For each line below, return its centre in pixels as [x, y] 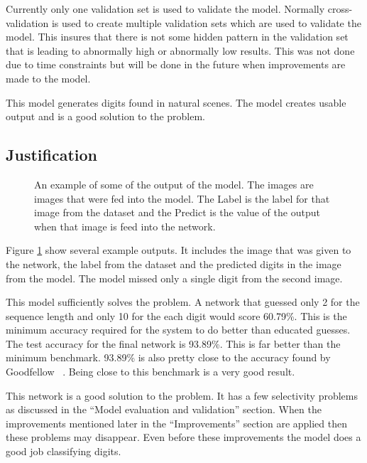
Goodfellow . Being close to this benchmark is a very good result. [150, 372]
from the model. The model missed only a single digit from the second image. [174, 278]
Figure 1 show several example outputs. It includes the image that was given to [179, 250]
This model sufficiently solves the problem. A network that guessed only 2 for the [183, 302]
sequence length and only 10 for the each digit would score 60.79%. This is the [176, 315]
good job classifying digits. [64, 451]
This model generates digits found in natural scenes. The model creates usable [176, 102]
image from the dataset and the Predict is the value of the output [177, 212]
